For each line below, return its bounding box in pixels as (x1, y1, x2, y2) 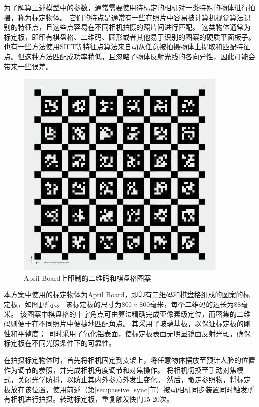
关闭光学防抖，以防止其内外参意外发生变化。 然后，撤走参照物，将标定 (17, 374, 251, 385)
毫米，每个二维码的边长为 (150, 299, 234, 309)
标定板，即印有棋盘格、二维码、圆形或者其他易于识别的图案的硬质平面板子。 (4, 31, 255, 42)
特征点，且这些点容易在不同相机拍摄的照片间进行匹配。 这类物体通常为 (17, 22, 251, 32)
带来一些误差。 (4, 61, 53, 71)
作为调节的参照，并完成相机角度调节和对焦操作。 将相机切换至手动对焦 (4, 364, 237, 375)
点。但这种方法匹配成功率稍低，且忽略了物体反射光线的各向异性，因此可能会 (4, 51, 255, 61)
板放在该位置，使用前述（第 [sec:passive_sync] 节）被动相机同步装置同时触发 (4, 384, 247, 394)
